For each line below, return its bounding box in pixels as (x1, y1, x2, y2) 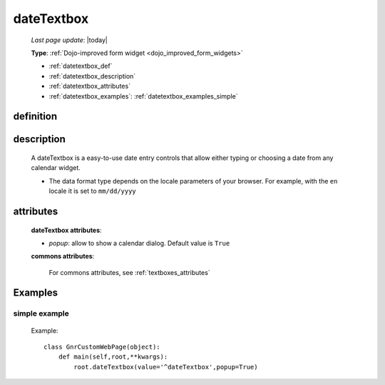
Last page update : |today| (31, 36, 108, 44)
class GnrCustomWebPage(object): (43, 343, 160, 351)
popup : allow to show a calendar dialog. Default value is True (48, 239, 230, 247)
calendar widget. (31, 164, 81, 172)
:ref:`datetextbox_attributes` (48, 82, 131, 91)
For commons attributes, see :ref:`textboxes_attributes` (48, 268, 210, 276)
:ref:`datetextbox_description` (48, 71, 136, 80)
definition (13, 111, 58, 123)
